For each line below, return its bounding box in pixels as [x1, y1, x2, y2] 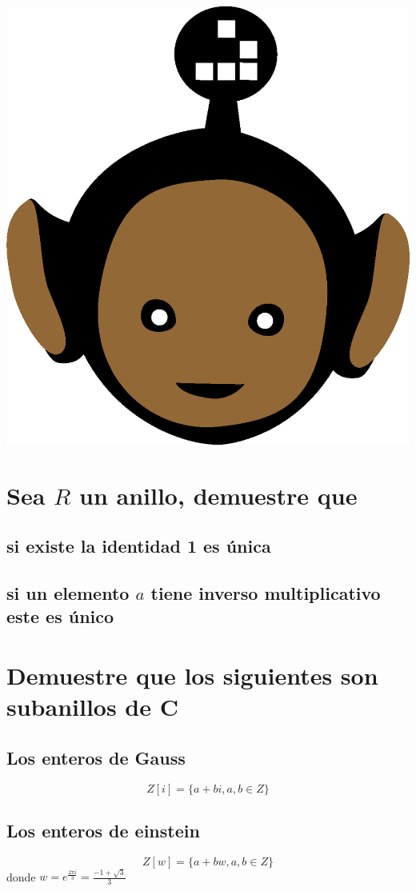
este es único [6, 604, 114, 629]
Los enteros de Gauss [6, 745, 186, 769]
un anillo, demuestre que [79, 478, 358, 511]
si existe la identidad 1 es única [6, 533, 271, 558]
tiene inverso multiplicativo [150, 581, 381, 605]
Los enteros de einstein [6, 817, 200, 842]
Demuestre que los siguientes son [6, 658, 378, 691]
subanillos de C [6, 690, 179, 723]
